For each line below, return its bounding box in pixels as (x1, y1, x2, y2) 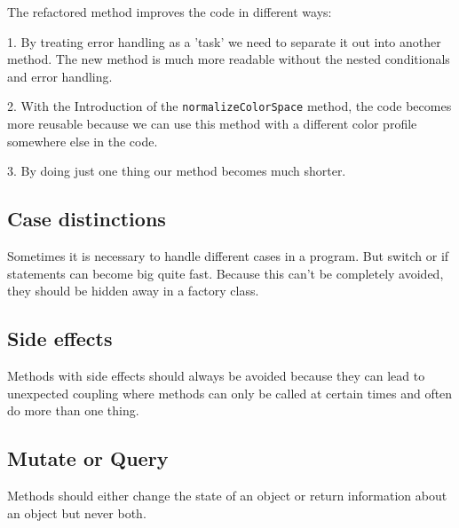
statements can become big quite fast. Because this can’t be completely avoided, (7, 264, 444, 282)
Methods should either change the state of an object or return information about (7, 485, 447, 504)
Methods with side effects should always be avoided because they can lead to (7, 366, 425, 384)
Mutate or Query (7, 445, 169, 472)
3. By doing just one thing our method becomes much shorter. (7, 162, 346, 180)
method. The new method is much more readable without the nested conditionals (7, 50, 450, 68)
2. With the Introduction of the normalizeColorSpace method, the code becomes (7, 97, 452, 115)
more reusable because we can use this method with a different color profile (7, 114, 417, 133)
